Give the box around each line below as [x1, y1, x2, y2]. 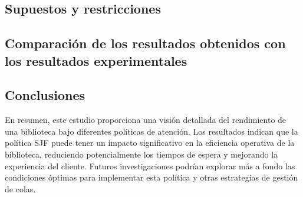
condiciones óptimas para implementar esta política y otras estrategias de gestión [5, 171, 298, 183]
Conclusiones [5, 86, 85, 104]
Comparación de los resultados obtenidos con [5, 34, 286, 52]
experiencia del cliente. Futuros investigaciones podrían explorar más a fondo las [5, 159, 295, 172]
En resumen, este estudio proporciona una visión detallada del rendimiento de [5, 113, 286, 126]
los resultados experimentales [5, 51, 187, 69]
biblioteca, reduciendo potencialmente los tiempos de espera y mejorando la [5, 148, 278, 160]
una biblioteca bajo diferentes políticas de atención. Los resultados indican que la [5, 125, 298, 137]
